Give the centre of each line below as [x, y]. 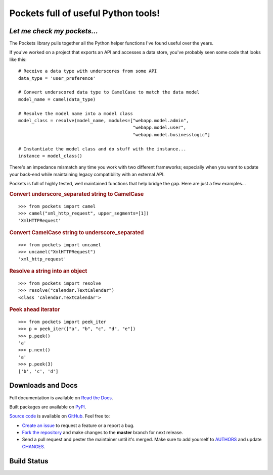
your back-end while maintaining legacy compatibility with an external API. [87, 174]
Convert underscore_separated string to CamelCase [77, 194]
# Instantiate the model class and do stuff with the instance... [102, 149]
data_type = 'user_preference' [57, 78]
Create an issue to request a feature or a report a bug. [78, 425]
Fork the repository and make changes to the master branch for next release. [102, 433]
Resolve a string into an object [48, 271]
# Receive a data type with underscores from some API [88, 71]
